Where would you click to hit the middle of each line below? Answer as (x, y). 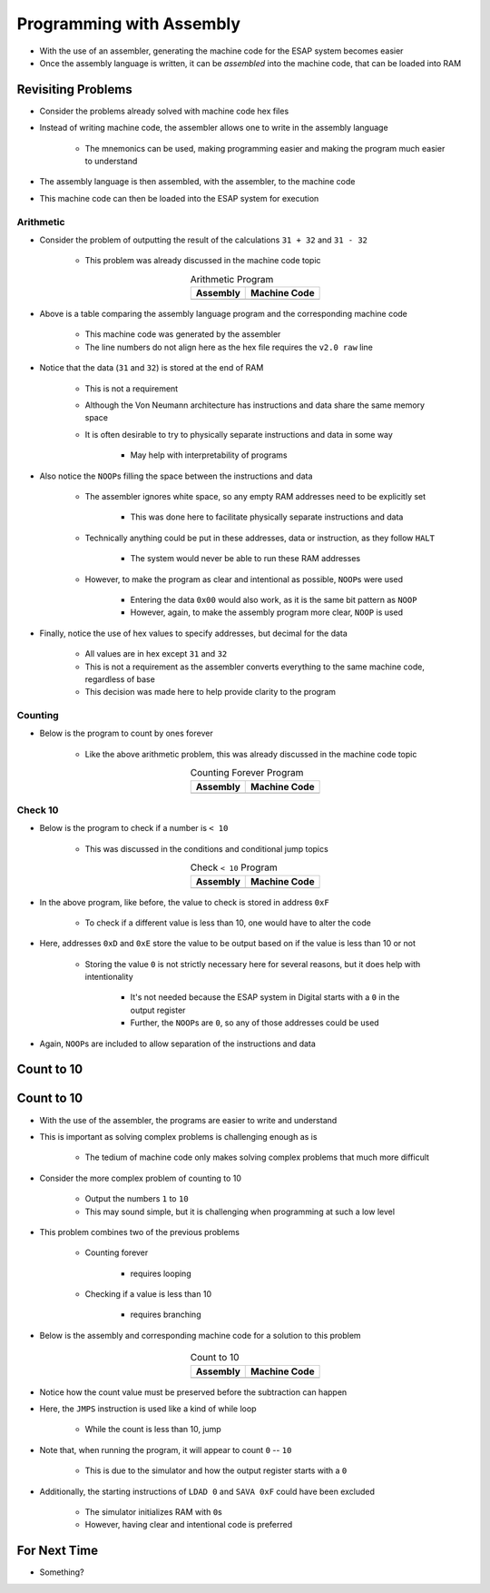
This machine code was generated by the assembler (183, 334)
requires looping (161, 1273)
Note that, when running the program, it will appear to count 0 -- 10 (166, 1450)
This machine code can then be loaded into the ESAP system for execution (179, 198)
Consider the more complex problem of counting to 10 (141, 1178)
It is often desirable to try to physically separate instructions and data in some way (239, 434)
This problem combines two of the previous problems (140, 1232)
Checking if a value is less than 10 (148, 1294)
